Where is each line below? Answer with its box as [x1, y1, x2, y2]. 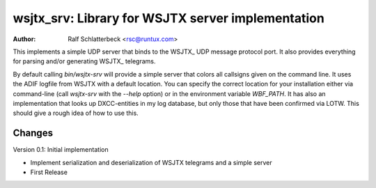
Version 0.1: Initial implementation [13, 146, 109, 154]
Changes [13, 127, 54, 139]
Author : [13, 35, 36, 43]
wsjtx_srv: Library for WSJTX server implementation [13, 10, 325, 26]
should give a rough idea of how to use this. [13, 109, 139, 118]
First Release [30, 168, 68, 176]
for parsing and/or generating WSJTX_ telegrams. [13, 57, 156, 65]
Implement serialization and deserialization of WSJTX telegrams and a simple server [30, 158, 272, 166]
